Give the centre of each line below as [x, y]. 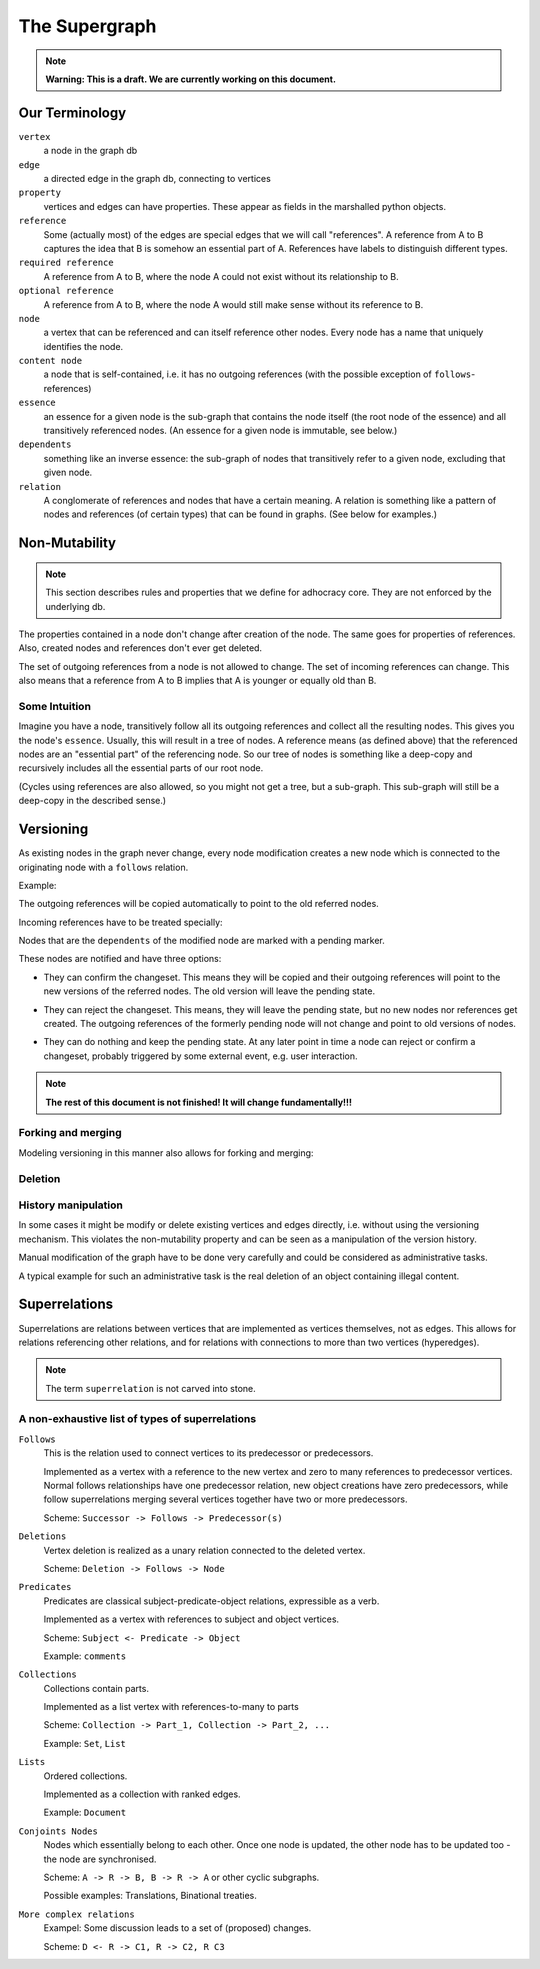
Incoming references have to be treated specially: [121, 922]
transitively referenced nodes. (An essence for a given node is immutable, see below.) [220, 431]
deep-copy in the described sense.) [92, 801]
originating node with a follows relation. [103, 867]
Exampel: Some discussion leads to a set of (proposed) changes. [177, 1928]
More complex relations [76, 1914]
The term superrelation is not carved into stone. [151, 1388]
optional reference [66, 291]
